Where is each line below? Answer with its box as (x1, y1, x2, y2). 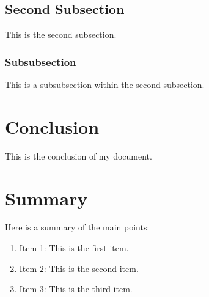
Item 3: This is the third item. (19, 282, 133, 295)
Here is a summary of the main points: (5, 221, 150, 233)
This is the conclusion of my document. (5, 149, 152, 162)
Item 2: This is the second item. (19, 262, 139, 274)
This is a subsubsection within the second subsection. (5, 78, 205, 91)
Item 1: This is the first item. (19, 241, 129, 254)
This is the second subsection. (5, 28, 117, 41)
